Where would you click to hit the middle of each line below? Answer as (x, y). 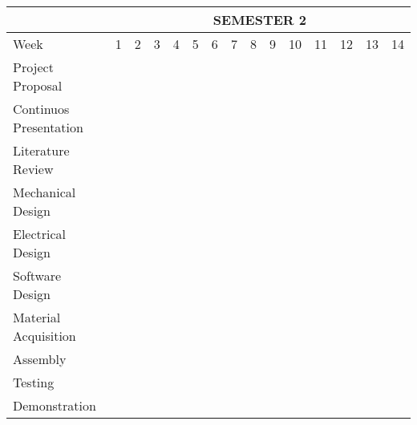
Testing (34, 382)
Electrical (40, 234)
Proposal (38, 85)
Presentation (48, 127)
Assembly (40, 359)
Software (37, 275)
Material (37, 317)
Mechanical (45, 192)
